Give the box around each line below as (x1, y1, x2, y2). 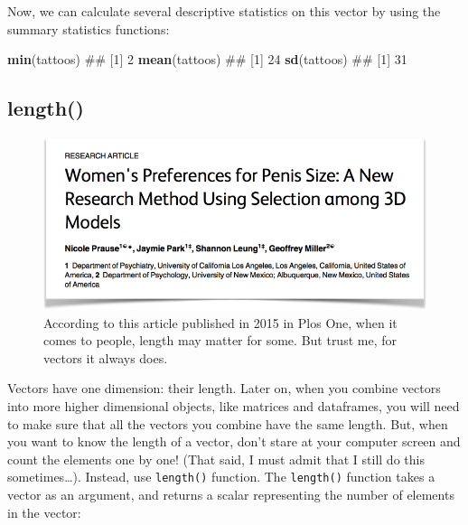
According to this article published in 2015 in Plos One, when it (43, 313, 398, 332)
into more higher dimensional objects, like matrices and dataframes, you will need (7, 397, 460, 416)
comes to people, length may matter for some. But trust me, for (43, 331, 397, 350)
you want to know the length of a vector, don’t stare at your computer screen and (7, 432, 461, 451)
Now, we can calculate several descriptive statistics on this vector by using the (7, 2, 441, 20)
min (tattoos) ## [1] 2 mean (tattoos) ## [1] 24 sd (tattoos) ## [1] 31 (7, 50, 407, 69)
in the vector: (7, 502, 81, 521)
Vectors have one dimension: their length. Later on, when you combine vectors (7, 379, 441, 398)
